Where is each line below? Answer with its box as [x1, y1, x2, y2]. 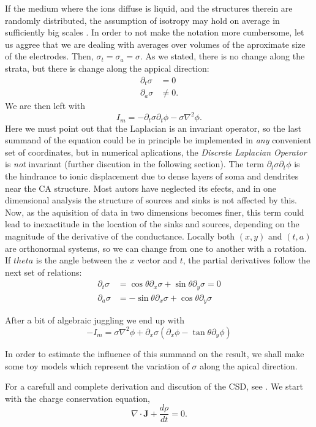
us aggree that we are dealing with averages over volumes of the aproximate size [5, 37, 306, 50]
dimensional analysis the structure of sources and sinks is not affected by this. [5, 194, 297, 206]
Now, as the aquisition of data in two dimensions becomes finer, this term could [5, 205, 304, 218]
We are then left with [5, 99, 86, 112]
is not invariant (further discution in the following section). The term [5, 157, 264, 170]
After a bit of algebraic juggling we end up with [5, 314, 184, 327]
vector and [137, 254, 177, 266]
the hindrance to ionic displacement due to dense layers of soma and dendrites [5, 170, 299, 182]
